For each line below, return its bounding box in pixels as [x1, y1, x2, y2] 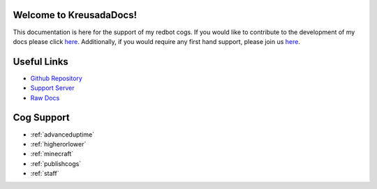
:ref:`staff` [30, 169, 59, 178]
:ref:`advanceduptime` [30, 130, 94, 139]
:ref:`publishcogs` [30, 159, 82, 167]
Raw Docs [30, 93, 60, 102]
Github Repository [30, 74, 83, 82]
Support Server [30, 84, 75, 92]
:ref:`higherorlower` [30, 139, 87, 148]
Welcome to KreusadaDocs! [13, 9, 138, 21]
